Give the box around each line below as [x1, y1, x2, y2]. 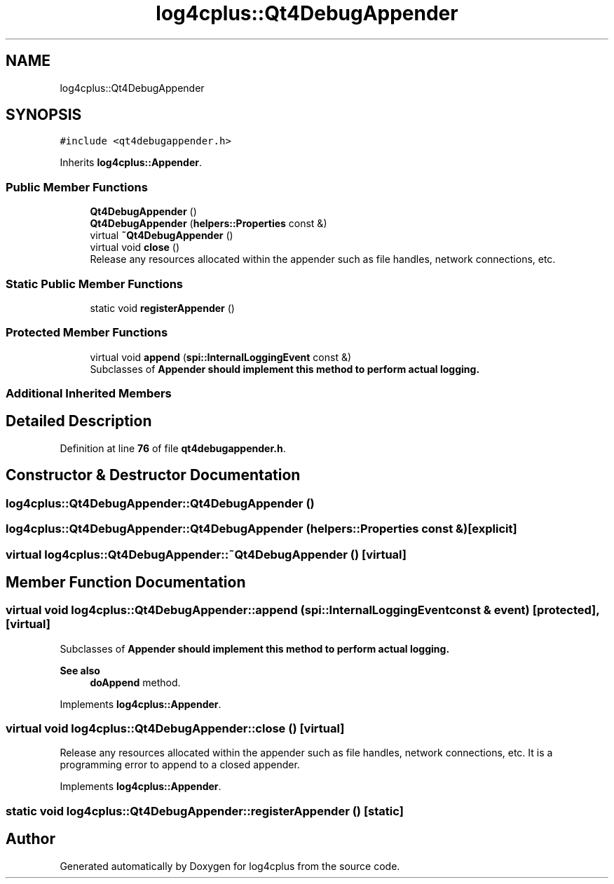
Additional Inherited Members [6, 386, 172, 401]
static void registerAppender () [90, 301, 235, 314]
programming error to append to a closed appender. [60, 759, 300, 771]
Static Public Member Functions [6, 276, 184, 291]
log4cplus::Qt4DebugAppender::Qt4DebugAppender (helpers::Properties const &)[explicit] [6, 522, 517, 536]
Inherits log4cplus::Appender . [60, 156, 202, 169]
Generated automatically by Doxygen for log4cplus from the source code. [60, 859, 400, 872]
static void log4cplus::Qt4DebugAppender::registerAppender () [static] [6, 803, 404, 818]
